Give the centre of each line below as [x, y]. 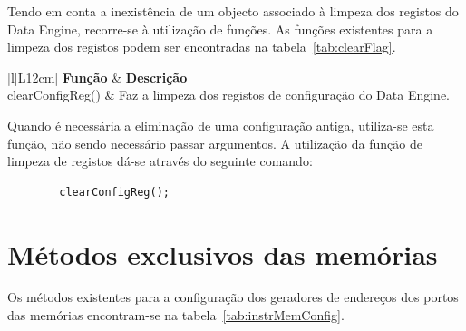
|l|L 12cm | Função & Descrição [97, 77]
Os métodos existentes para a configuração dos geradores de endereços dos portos [233, 297]
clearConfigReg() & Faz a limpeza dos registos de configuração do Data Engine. [228, 95]
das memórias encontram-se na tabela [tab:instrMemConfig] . [176, 315]
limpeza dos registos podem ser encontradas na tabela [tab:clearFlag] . [202, 47]
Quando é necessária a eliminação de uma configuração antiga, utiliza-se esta [221, 125]
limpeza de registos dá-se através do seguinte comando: [160, 161]
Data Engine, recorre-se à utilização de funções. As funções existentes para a [220, 29]
